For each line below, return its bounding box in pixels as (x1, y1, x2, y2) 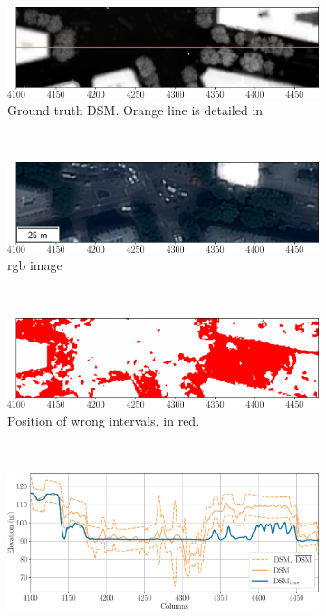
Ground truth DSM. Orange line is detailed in (7, 101, 264, 120)
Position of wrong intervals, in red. (7, 410, 200, 429)
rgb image (7, 255, 62, 274)
